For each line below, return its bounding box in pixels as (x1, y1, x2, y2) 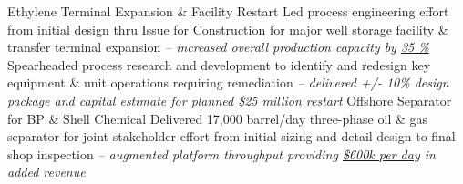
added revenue (7, 162, 86, 181)
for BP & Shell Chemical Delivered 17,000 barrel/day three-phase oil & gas (7, 108, 427, 128)
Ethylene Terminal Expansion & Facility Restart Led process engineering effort (7, 2, 449, 20)
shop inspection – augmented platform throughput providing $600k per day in (7, 144, 436, 163)
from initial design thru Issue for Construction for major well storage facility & (7, 19, 448, 38)
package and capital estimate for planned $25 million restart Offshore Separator (7, 90, 452, 109)
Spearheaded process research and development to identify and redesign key (7, 55, 431, 74)
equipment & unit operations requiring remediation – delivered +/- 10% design (7, 73, 449, 92)
